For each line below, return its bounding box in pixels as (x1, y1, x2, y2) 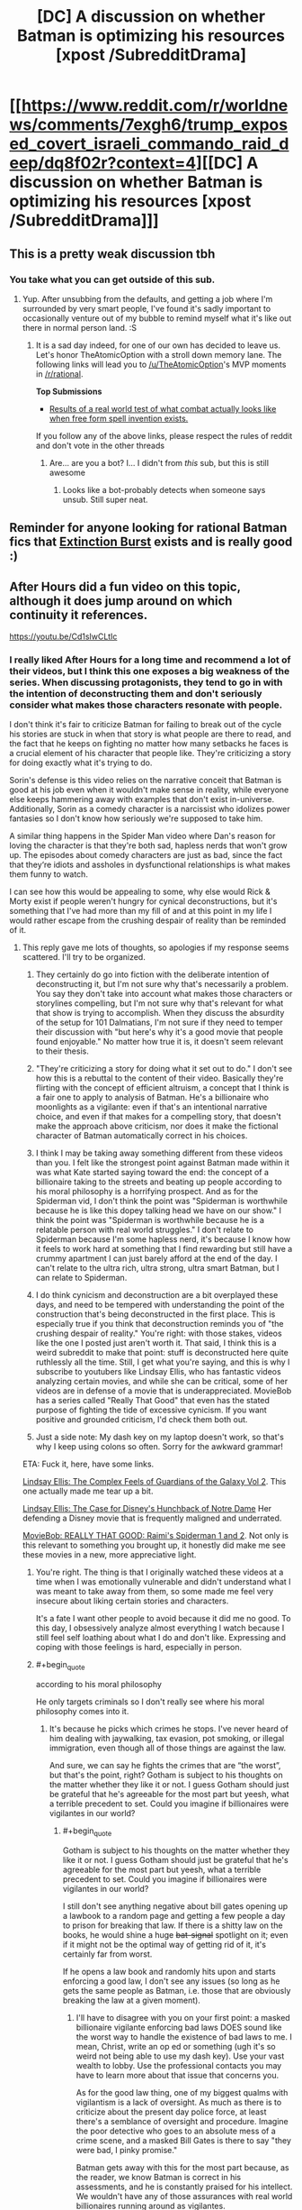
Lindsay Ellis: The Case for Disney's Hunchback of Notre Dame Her (22, 1503, 272, 1514)
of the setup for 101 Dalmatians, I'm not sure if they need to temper (35, 1017, 283, 1028)
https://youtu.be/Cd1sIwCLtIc (9, 631, 118, 642)
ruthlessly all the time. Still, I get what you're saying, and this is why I (35, 1356, 290, 1367)
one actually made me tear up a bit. (22, 1485, 154, 1497)
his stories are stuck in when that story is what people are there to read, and (9, 728, 292, 740)
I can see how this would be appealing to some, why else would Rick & (9, 886, 271, 898)
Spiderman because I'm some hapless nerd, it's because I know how (35, 1234, 290, 1245)
